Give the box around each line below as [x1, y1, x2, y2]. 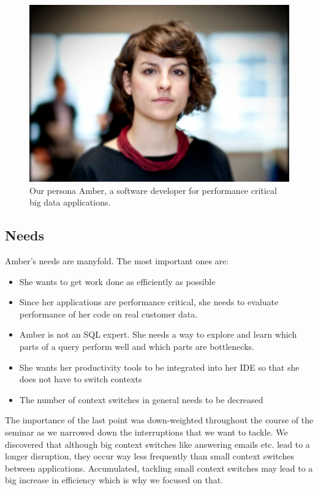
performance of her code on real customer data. [19, 307, 198, 320]
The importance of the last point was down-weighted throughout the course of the [5, 414, 314, 426]
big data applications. [29, 196, 111, 209]
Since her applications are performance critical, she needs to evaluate [19, 295, 279, 308]
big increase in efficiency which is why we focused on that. [5, 473, 224, 486]
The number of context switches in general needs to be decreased [19, 393, 263, 406]
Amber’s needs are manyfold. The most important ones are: [5, 254, 229, 267]
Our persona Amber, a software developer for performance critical [29, 184, 277, 196]
